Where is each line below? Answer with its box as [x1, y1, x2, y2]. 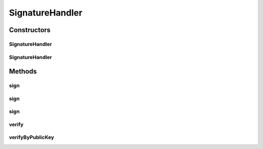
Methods [9, 67, 37, 75]
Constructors [9, 26, 51, 34]
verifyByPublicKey [9, 134, 55, 141]
